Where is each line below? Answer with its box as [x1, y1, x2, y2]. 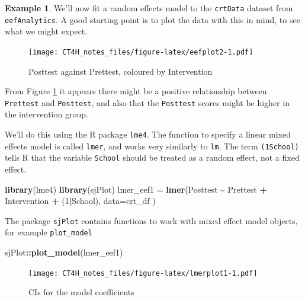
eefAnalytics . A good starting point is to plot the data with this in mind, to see [5, 13, 300, 25]
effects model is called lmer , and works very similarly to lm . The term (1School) [5, 139, 299, 152]
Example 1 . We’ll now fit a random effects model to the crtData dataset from [5, 2, 293, 14]
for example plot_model [5, 226, 92, 238]
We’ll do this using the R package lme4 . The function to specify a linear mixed [5, 128, 291, 140]
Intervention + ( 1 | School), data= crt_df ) [5, 194, 156, 207]
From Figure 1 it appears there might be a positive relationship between [5, 85, 267, 97]
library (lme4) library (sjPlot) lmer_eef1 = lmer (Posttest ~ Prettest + [5, 183, 267, 195]
